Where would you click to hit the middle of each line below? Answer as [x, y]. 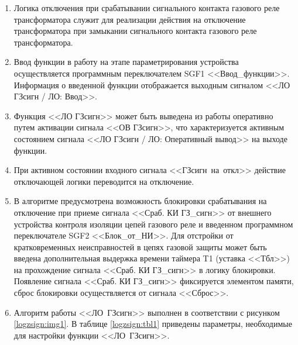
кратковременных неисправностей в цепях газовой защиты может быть [140, 246]
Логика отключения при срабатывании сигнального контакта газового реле [147, 8]
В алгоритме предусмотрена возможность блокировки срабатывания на [140, 201]
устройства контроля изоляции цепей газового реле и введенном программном [153, 224]
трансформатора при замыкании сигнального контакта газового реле [135, 31]
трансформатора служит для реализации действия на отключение [130, 19]
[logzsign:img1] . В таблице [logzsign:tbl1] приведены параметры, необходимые [153, 324]
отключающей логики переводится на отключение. [104, 181]
